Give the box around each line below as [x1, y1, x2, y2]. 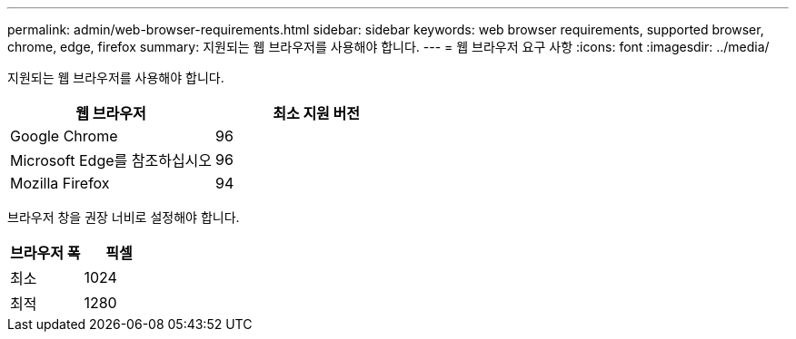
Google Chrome [10, 127, 118, 145]
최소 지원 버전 [273, 104, 361, 122]
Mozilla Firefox [10, 174, 110, 192]
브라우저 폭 [10, 244, 81, 262]
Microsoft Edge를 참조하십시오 [10, 151, 213, 169]
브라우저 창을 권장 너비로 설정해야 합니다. [7, 209, 240, 225]
